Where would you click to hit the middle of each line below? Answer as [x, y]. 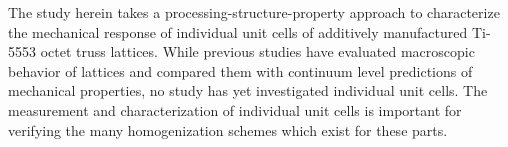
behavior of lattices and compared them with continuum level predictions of [240, 70]
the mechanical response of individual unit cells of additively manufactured [238, 31]
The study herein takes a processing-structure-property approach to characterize [254, 12]
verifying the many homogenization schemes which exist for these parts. [228, 129]
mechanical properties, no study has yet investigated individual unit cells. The [248, 90]
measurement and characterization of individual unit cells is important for [235, 109]
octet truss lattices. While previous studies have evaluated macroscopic [257, 51]
